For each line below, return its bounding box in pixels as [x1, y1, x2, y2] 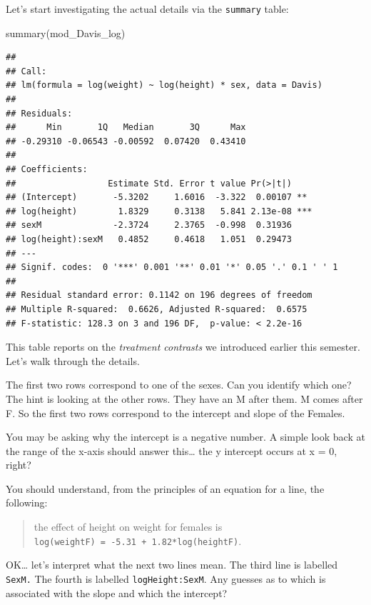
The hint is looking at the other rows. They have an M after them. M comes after [6, 391, 363, 406]
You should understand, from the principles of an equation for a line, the [6, 481, 325, 496]
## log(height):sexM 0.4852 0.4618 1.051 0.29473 [6, 234, 292, 244]
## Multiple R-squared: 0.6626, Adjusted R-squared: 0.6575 [6, 304, 308, 314]
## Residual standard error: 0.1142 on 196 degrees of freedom [6, 290, 312, 301]
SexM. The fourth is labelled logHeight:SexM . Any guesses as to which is [6, 571, 326, 586]
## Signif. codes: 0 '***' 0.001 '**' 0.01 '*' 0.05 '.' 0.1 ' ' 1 [6, 262, 338, 273]
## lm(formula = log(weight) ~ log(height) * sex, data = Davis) [6, 80, 322, 91]
